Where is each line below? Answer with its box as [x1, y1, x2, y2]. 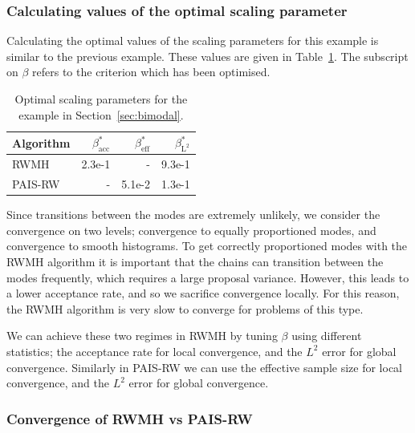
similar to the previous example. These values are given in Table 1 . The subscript [6, 47, 409, 64]
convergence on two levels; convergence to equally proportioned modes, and [6, 221, 376, 238]
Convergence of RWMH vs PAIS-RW [6, 408, 253, 428]
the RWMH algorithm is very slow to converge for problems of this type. [6, 300, 364, 317]
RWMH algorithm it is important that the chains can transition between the [6, 253, 384, 269]
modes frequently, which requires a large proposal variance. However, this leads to [6, 269, 409, 285]
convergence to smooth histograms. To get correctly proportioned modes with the [6, 237, 408, 254]
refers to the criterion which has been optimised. [32, 63, 271, 80]
